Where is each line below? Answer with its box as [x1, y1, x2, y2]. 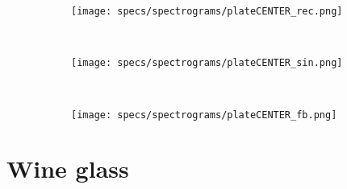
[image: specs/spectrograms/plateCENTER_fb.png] [71, 109, 337, 121]
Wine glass [6, 152, 129, 185]
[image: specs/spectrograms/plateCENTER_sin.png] [71, 57, 343, 69]
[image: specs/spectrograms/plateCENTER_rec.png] [71, 6, 343, 17]
